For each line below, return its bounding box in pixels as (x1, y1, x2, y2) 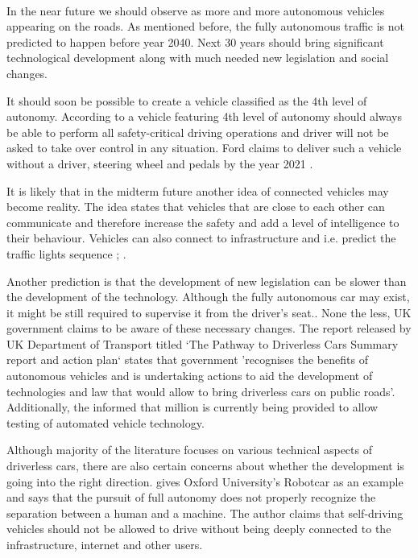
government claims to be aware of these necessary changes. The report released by (6, 320, 412, 337)
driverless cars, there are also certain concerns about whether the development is (6, 457, 404, 474)
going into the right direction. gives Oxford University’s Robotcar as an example (6, 473, 404, 490)
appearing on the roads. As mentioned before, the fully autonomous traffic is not (6, 18, 404, 35)
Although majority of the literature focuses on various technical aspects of (6, 441, 372, 458)
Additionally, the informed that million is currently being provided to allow (6, 399, 379, 415)
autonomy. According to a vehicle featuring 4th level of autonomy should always (6, 108, 403, 125)
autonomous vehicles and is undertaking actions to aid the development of (6, 367, 373, 384)
